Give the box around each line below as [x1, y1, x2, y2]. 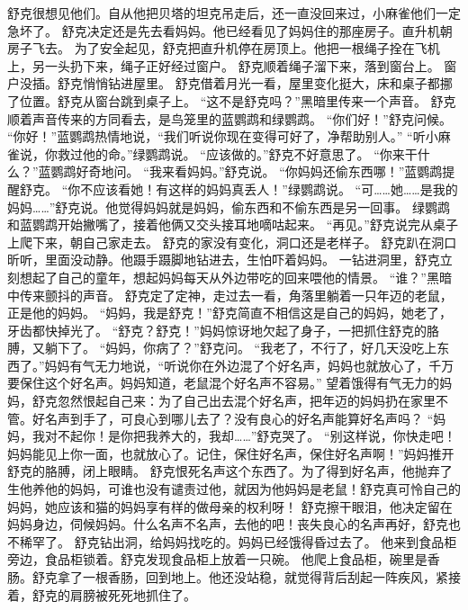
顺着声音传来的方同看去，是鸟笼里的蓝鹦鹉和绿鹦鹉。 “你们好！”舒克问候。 [7, 109, 452, 128]
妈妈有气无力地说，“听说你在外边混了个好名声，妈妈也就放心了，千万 [44, 355, 454, 374]
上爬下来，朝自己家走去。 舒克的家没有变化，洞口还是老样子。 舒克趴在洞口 [7, 232, 457, 251]
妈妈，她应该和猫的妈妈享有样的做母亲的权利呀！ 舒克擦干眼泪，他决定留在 [7, 497, 453, 516]
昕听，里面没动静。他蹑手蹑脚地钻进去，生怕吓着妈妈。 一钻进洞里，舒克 [7, 250, 440, 269]
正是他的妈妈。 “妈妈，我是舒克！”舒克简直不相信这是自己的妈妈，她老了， [7, 303, 452, 322]
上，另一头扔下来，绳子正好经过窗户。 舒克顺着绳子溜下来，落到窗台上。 [7, 56, 440, 75]
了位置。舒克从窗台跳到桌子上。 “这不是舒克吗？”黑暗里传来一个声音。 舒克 [7, 91, 456, 110]
